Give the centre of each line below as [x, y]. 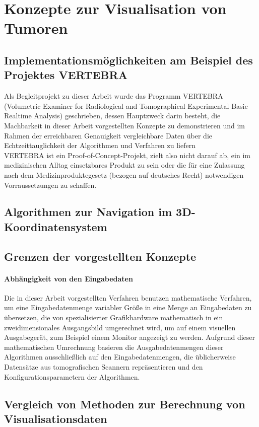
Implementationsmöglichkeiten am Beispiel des [128, 60]
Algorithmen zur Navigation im [88, 212]
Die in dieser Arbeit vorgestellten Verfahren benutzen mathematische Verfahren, [128, 297]
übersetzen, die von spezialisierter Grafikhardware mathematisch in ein [114, 317]
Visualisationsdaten [56, 418]
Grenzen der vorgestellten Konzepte [100, 256]
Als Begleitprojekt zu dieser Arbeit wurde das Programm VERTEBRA [114, 96]
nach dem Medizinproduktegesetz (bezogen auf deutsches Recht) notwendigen [124, 174]
